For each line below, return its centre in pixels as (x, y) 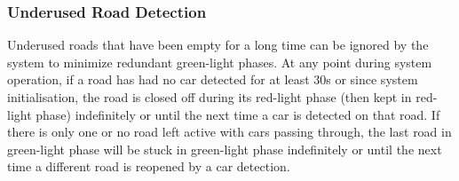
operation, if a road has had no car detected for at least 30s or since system (213, 79)
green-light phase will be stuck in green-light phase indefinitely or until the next (225, 149)
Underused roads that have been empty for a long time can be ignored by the (218, 45)
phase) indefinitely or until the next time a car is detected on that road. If (238, 114)
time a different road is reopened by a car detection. (149, 166)
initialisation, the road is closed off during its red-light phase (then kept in (210, 97)
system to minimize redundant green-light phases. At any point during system (220, 62)
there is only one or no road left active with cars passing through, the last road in (229, 132)
